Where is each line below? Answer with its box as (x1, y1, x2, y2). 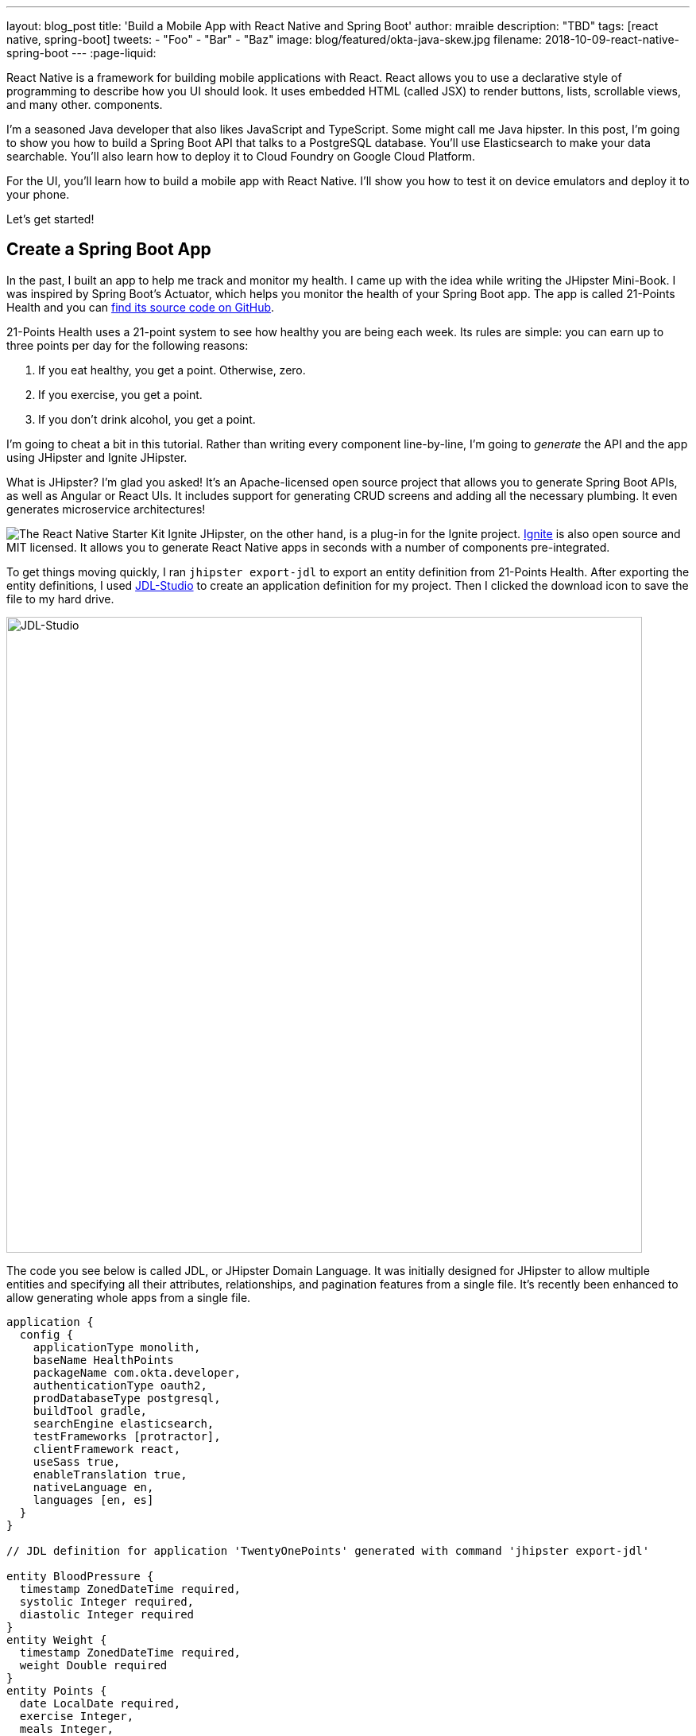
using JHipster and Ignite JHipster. (6, 450, 188, 464)
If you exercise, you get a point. (38, 387, 203, 401)
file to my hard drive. (6, 591, 114, 606)
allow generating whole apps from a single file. (6, 1290, 251, 1304)
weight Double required (19, 1658, 168, 1672)
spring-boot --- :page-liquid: (6, 46, 157, 60)
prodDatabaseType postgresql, (33, 1391, 221, 1405)
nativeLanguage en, (33, 1480, 154, 1494)
